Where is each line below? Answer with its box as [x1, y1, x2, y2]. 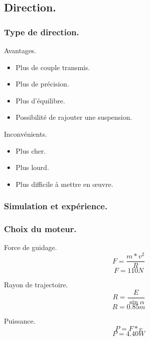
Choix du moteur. [4, 223, 77, 235]
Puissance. [4, 315, 36, 326]
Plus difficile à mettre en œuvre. [15, 178, 113, 189]
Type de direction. [4, 25, 79, 38]
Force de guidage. [4, 242, 57, 253]
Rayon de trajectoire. [4, 279, 68, 290]
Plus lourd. [15, 162, 50, 172]
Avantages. [4, 45, 37, 55]
